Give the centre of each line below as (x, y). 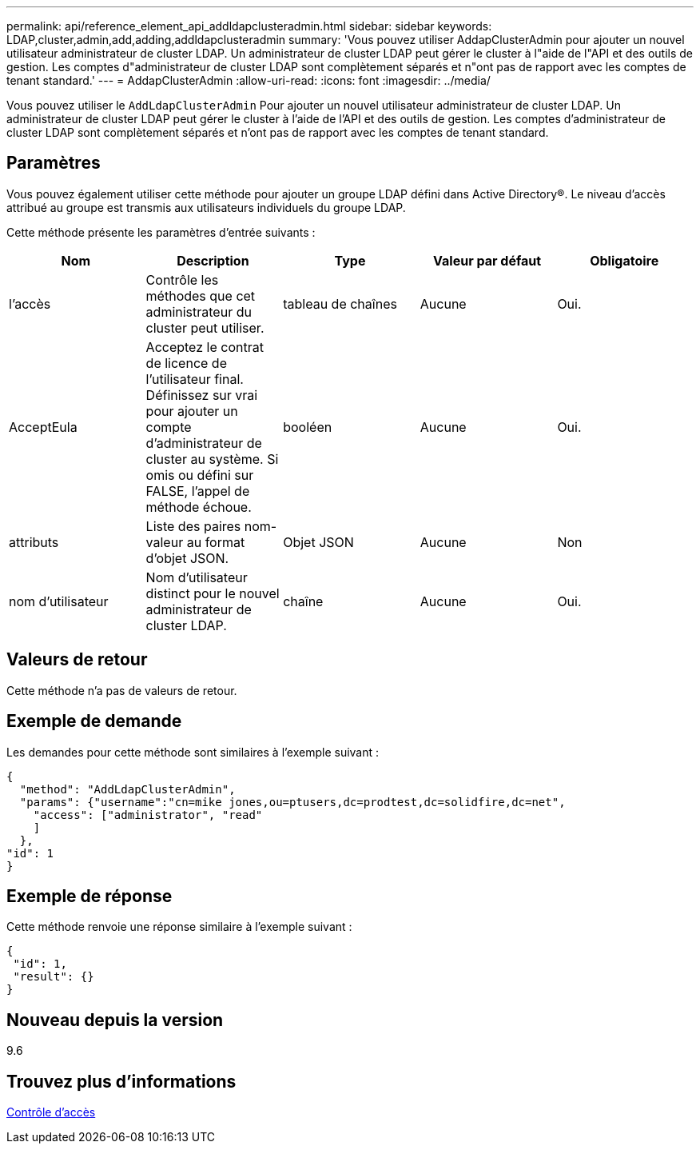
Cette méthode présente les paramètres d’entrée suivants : (161, 232)
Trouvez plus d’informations (121, 1081)
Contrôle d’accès (51, 1112)
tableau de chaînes (340, 303)
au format (216, 542)
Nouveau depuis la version (115, 1020)
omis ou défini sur (200, 475)
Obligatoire (624, 260)
